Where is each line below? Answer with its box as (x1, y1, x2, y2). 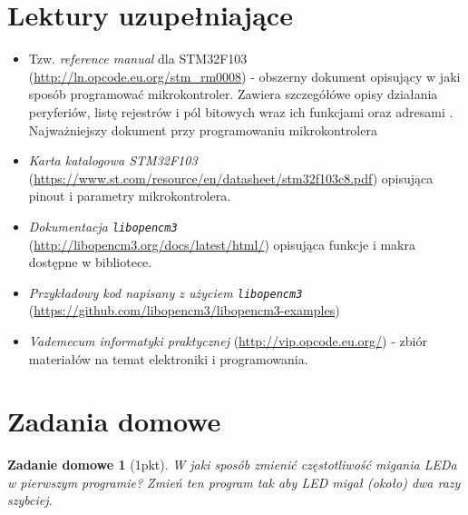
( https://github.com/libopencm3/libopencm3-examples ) (28, 301, 340, 320)
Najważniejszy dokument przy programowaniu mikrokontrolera (28, 120, 377, 139)
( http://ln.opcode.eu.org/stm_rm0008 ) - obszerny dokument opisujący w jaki (28, 66, 461, 85)
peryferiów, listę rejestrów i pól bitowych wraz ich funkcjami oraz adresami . (28, 102, 453, 121)
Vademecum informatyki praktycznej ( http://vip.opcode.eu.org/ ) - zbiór (28, 331, 427, 350)
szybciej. (7, 490, 53, 510)
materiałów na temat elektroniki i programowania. (28, 349, 308, 368)
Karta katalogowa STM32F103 (28, 151, 198, 170)
